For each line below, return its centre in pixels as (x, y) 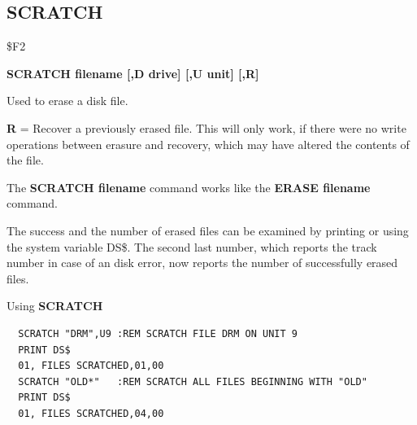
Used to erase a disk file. (67, 101)
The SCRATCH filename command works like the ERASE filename (189, 187)
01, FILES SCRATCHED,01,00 (91, 366)
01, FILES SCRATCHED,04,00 (91, 413)
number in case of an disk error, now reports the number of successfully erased (202, 263)
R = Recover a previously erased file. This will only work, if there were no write (206, 127)
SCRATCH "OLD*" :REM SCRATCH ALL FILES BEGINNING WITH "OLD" (193, 381)
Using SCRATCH (55, 306)
